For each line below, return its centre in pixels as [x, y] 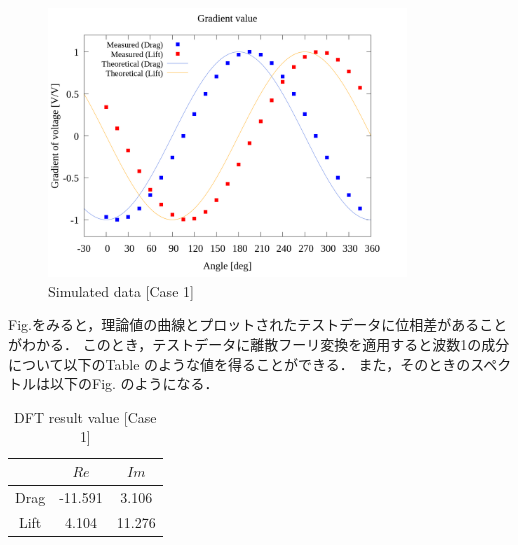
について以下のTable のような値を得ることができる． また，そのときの [239, 363]
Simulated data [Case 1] [121, 290]
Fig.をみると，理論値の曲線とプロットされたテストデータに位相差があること [258, 324]
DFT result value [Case [85, 416]
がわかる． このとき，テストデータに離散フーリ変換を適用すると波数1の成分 [259, 344]
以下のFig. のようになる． [134, 383]
